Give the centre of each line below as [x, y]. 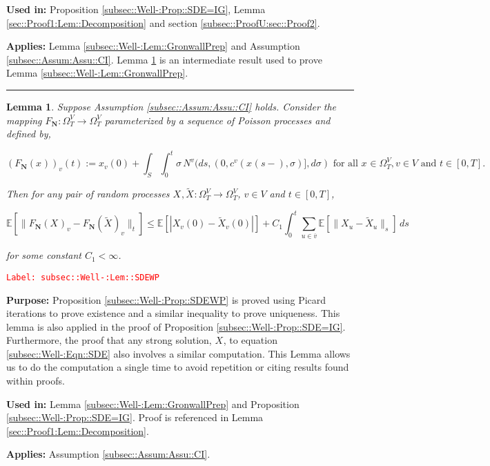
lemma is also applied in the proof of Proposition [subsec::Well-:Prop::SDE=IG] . [176, 326]
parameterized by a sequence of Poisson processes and [217, 120]
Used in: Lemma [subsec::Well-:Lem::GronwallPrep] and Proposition [153, 404]
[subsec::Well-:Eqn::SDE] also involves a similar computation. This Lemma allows [178, 353]
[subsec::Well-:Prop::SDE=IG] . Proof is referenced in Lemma [135, 417]
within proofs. [36, 381]
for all [345, 164]
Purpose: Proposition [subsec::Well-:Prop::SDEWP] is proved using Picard [166, 299]
